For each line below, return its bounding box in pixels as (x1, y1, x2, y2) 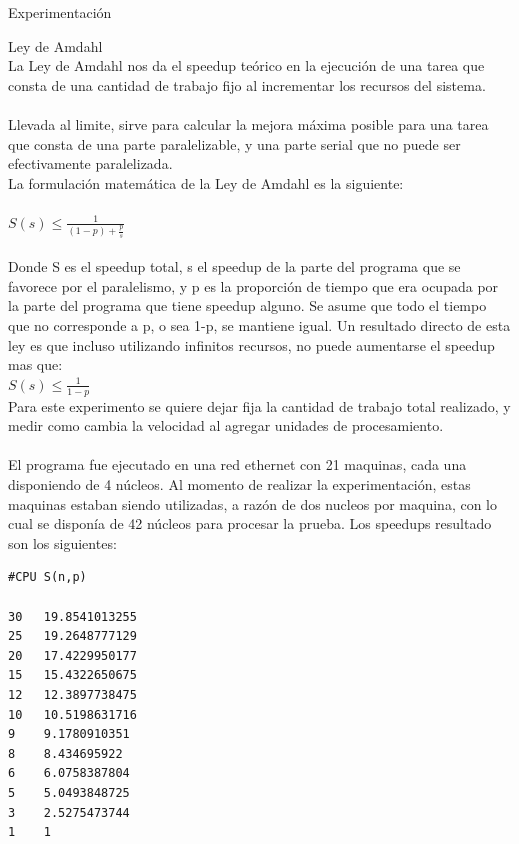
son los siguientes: (8, 532, 117, 553)
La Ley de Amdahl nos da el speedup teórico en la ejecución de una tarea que (8, 55, 485, 76)
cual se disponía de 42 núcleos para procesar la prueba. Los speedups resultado (8, 513, 492, 534)
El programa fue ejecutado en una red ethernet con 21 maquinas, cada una (8, 454, 467, 475)
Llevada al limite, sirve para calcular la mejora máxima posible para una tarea (8, 113, 489, 134)
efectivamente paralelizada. (8, 153, 173, 174)
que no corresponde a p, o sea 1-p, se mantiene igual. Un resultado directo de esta (8, 315, 511, 336)
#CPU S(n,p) (8, 570, 87, 585)
